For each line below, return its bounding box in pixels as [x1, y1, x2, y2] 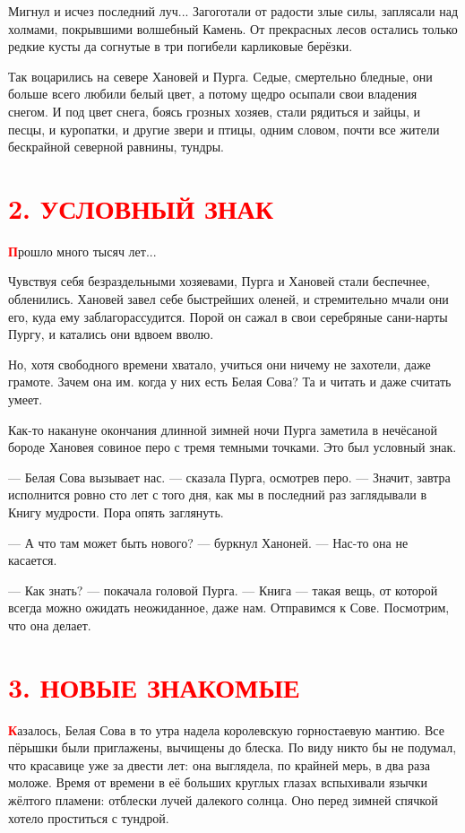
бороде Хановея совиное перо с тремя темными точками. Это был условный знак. [8, 438, 457, 456]
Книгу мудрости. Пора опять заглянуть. [8, 503, 224, 521]
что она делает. [8, 615, 91, 634]
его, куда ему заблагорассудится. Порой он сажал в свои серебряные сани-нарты [8, 307, 448, 325]
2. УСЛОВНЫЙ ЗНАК [8, 189, 274, 226]
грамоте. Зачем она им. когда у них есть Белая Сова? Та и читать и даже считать [8, 372, 452, 391]
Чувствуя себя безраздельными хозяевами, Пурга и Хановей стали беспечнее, [8, 272, 430, 291]
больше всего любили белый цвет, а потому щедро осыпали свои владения [8, 84, 418, 103]
